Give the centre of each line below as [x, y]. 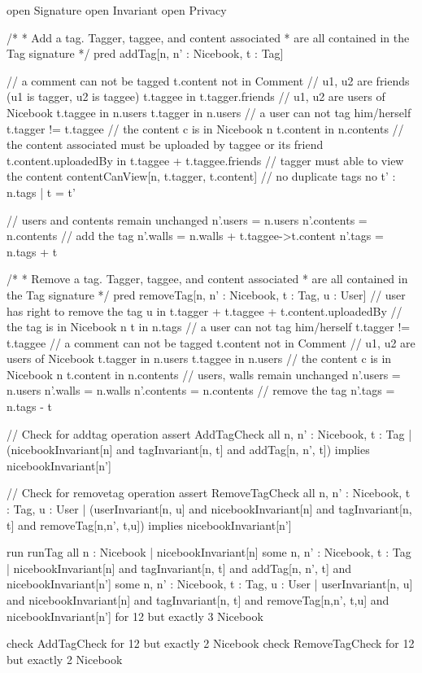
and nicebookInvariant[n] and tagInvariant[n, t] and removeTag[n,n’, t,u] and [198, 600]
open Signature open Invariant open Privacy [117, 10]
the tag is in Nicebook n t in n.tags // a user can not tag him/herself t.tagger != [209, 327]
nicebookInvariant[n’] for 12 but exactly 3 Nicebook [135, 616]
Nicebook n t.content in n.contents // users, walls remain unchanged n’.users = [204, 374]
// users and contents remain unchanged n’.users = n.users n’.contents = [187, 219]
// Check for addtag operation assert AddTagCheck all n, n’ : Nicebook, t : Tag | [209, 433]
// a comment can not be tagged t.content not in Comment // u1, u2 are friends [208, 80]
